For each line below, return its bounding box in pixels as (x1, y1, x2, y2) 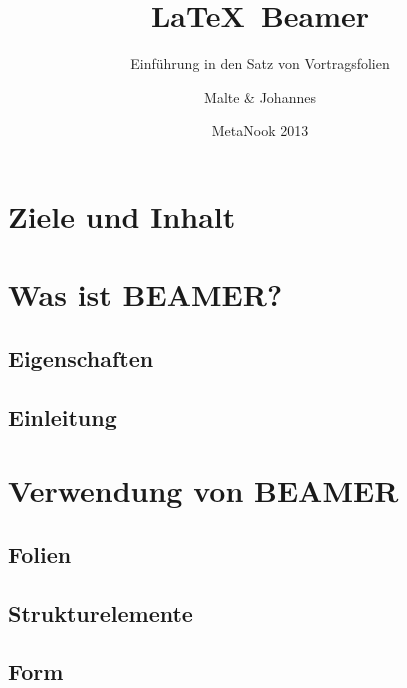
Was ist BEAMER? (8, 274, 283, 315)
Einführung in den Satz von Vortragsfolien (130, 53, 390, 74)
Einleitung (8, 401, 117, 432)
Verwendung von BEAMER (8, 470, 399, 511)
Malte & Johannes (204, 86, 316, 107)
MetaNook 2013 (211, 120, 309, 141)
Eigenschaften (8, 342, 154, 373)
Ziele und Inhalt (8, 195, 236, 236)
